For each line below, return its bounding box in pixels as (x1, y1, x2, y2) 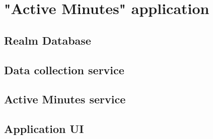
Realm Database (4, 32, 91, 48)
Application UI (4, 121, 84, 136)
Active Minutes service (4, 91, 126, 107)
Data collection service (4, 62, 124, 77)
